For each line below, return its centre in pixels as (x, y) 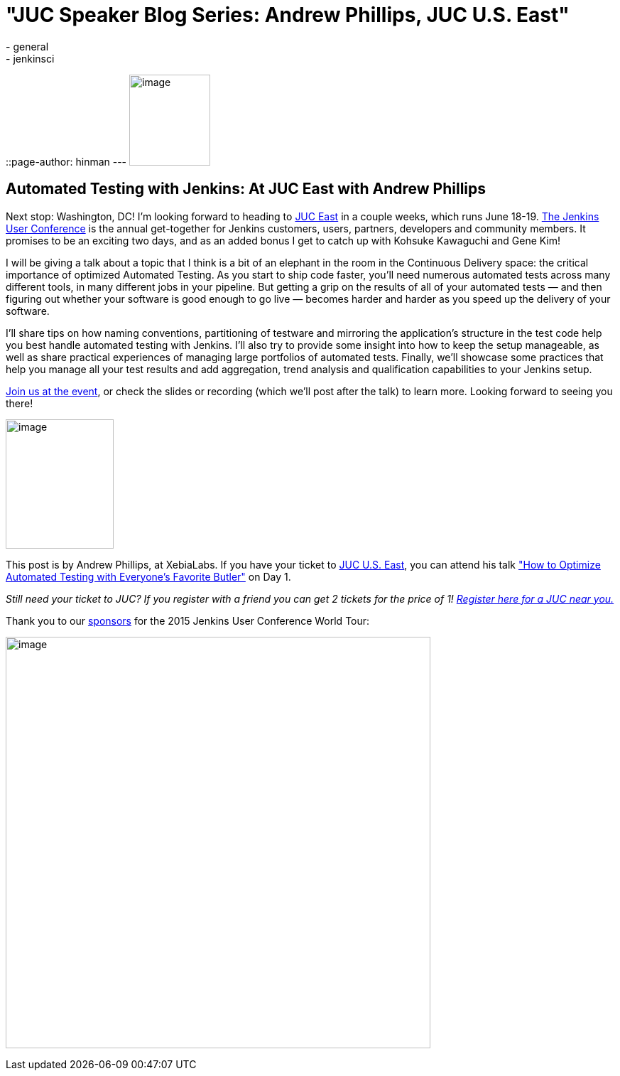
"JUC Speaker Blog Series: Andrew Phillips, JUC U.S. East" (288, 15)
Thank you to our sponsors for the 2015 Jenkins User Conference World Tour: (188, 620)
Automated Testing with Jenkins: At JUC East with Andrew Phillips (246, 189)
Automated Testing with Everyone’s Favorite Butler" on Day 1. (148, 576)
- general (27, 46)
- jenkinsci (30, 58)
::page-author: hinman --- (66, 161)
